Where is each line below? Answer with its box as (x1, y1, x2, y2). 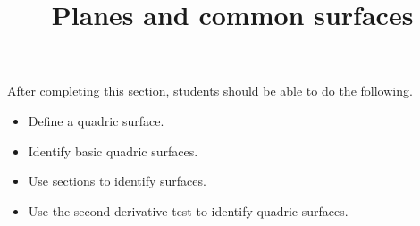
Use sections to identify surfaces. (28, 172, 206, 190)
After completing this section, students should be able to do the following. (7, 81, 413, 100)
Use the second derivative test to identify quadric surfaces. (28, 201, 349, 220)
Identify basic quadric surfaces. (28, 141, 198, 160)
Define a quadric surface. (28, 111, 164, 130)
